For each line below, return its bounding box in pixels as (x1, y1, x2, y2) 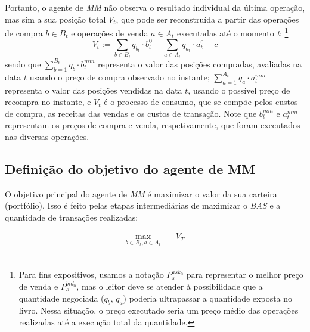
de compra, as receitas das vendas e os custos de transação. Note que (5, 107, 257, 119)
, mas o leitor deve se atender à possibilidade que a (76, 280, 263, 292)
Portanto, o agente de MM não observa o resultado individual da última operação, (5, 1, 305, 13)
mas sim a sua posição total (5, 13, 106, 25)
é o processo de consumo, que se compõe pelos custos (104, 95, 298, 108)
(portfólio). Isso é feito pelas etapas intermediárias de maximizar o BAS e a (5, 199, 281, 212)
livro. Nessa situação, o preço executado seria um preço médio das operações (18, 304, 299, 317)
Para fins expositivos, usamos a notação (18, 268, 164, 281)
